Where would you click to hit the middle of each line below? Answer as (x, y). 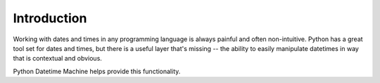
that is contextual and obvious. (57, 59)
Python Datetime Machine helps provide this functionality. (97, 71)
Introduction (50, 18)
